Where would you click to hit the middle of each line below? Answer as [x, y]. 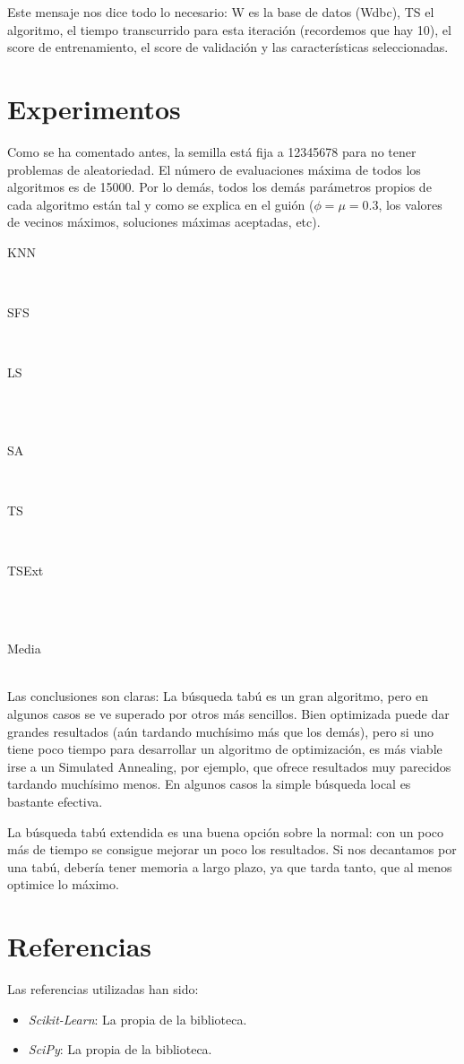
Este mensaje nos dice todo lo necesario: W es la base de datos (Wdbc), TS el [221, 12]
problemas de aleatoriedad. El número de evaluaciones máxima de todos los [214, 169]
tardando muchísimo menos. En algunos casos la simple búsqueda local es [209, 784]
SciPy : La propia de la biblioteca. [120, 1049]
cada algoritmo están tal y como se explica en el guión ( [161, 204]
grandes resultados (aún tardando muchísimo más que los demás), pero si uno [220, 731]
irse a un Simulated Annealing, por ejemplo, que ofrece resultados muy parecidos [229, 766]
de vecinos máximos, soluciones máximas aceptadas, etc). [164, 222]
